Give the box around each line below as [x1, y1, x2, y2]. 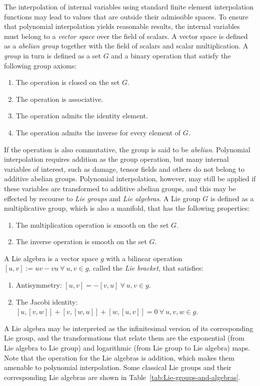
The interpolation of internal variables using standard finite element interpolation [4, 1, 254, 11]
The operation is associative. [15, 93, 103, 104]
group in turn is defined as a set [4, 50, 101, 60]
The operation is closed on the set [15, 77, 120, 87]
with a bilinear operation [106, 253, 182, 263]
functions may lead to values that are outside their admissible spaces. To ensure [4, 11, 248, 21]
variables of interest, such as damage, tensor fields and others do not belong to [4, 163, 244, 174]
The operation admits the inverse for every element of [15, 127, 181, 137]
